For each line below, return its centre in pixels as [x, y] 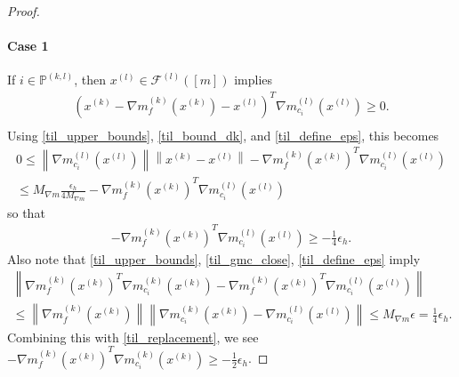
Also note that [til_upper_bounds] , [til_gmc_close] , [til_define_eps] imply [214, 258]
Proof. [24, 11]
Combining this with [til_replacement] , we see [133, 337]
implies [254, 80]
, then [90, 80]
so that [26, 212]
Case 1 [28, 46]
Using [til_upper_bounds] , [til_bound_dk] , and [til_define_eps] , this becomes [223, 135]
